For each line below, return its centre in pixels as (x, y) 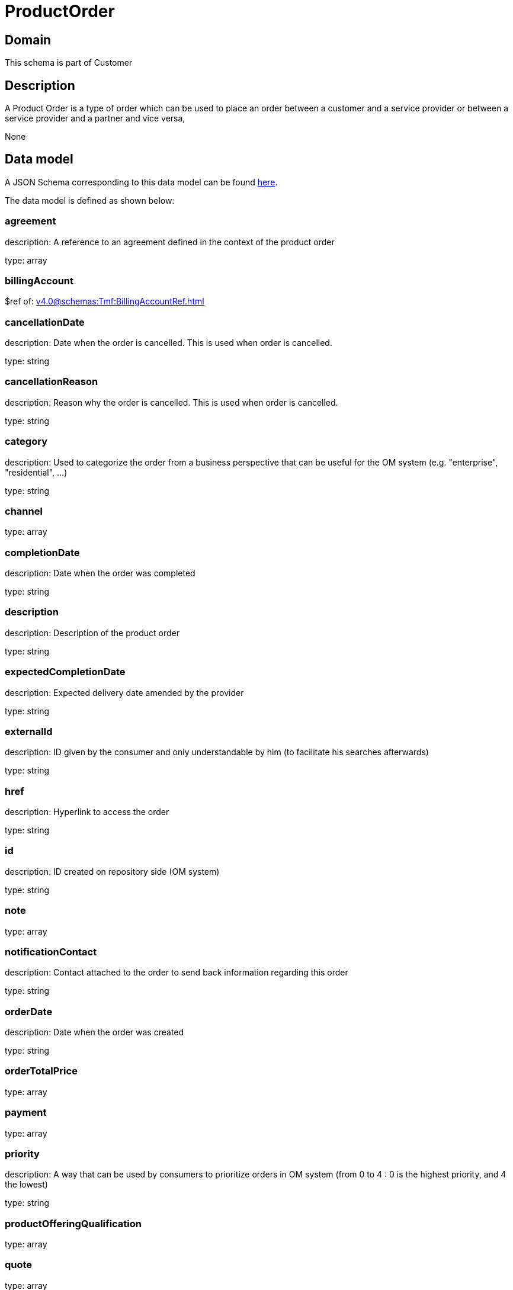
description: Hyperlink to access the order (87, 812)
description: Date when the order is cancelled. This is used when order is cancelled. (169, 343)
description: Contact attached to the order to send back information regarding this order (177, 973)
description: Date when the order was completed (100, 573)
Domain (28, 40)
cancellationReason (52, 382)
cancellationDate (45, 322)
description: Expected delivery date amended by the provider (124, 692)
